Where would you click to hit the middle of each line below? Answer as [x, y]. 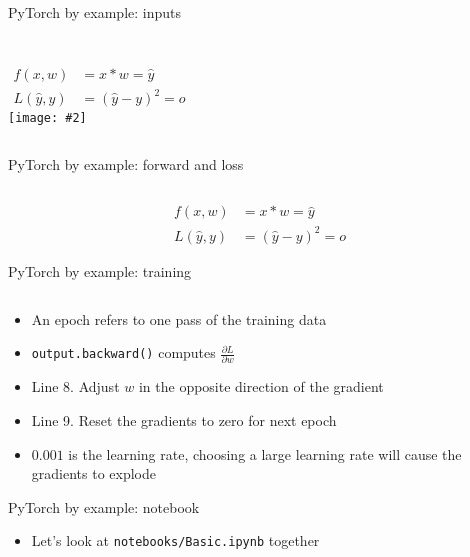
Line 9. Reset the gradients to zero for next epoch [184, 420]
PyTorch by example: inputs [94, 12]
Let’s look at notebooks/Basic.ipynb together [175, 540]
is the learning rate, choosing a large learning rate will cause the [265, 453]
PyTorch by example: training [100, 270]
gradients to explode [93, 473]
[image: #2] [47, 118]
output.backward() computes [123, 352]
